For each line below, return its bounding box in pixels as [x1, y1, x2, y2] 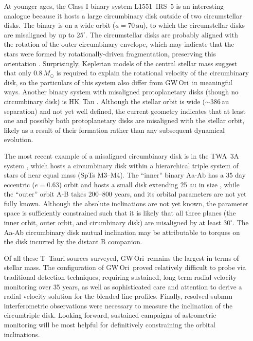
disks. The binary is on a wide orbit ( [4, 20, 115, 30]
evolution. [4, 134, 33, 144]
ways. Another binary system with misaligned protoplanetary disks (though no [4, 87, 239, 97]
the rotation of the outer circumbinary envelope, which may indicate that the [4, 39, 235, 49]
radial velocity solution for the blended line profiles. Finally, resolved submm [4, 291, 233, 301]
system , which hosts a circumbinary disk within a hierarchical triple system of [4, 160, 239, 170]
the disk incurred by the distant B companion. [4, 236, 142, 247]
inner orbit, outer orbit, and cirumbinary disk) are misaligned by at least [4, 217, 221, 228]
